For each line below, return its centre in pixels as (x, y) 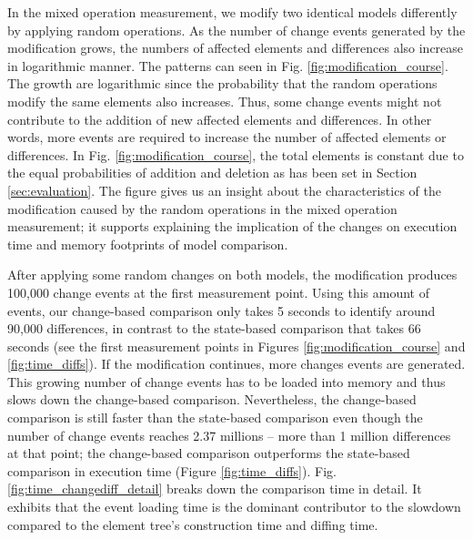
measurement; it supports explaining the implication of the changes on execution (232, 226)
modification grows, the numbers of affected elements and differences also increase (236, 48)
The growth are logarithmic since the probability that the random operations (222, 83)
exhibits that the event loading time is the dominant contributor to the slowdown (234, 507)
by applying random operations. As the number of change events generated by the (236, 30)
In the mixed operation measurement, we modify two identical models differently (232, 12)
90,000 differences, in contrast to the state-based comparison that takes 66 (214, 328)
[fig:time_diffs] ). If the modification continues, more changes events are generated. (236, 364)
